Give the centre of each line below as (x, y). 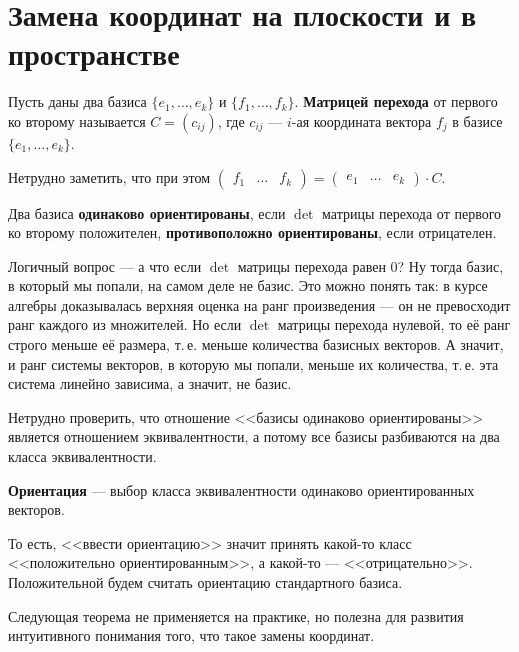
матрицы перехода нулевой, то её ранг (394, 324)
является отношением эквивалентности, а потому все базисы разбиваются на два (254, 436)
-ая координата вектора (361, 120)
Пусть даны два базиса (77, 101)
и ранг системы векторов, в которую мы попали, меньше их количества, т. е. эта (253, 363)
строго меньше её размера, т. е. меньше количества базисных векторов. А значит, (256, 344)
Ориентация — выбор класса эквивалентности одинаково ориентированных (241, 489)
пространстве (94, 53)
